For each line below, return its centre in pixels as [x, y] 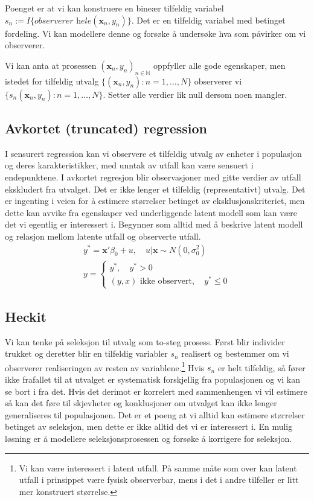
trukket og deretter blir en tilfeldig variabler [86, 353]
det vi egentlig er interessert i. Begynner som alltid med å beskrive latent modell [154, 224]
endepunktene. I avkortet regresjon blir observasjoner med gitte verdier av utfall [153, 177]
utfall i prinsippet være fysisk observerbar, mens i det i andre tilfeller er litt [159, 480]
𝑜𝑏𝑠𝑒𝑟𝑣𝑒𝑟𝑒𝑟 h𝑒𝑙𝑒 [63, 21]
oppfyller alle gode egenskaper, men [219, 65]
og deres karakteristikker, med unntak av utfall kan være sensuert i [129, 165]
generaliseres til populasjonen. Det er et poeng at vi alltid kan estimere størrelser [155, 414]
